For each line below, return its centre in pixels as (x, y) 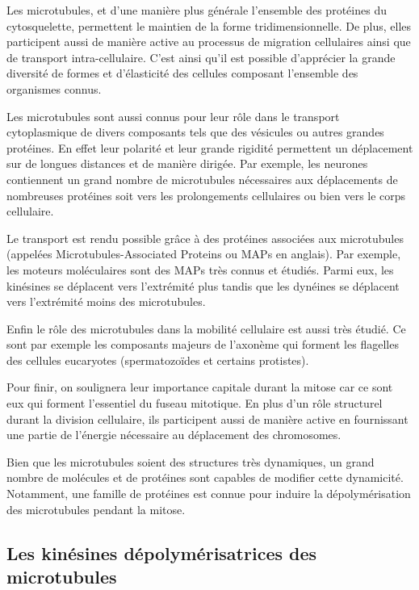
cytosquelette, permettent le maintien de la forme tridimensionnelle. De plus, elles (209, 25)
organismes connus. (54, 88)
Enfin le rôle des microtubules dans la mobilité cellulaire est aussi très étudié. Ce (206, 328)
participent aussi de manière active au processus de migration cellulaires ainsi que (209, 42)
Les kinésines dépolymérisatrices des (162, 552)
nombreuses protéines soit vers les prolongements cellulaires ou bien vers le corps (206, 195)
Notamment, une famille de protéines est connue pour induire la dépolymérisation (209, 494)
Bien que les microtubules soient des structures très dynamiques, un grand (191, 461)
